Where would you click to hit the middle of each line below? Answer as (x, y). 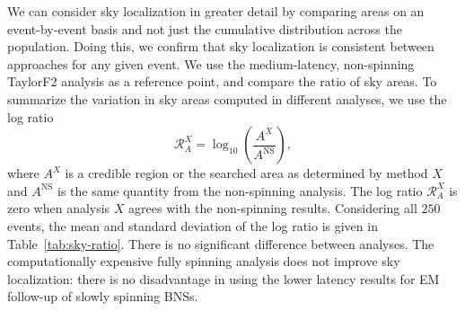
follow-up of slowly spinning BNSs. (103, 296)
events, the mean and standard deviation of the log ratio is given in (193, 225)
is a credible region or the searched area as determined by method (246, 173)
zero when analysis (59, 208)
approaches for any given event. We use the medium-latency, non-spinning (211, 63)
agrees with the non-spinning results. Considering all (273, 208)
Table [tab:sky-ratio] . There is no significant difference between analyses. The (221, 243)
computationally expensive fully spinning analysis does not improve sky (204, 261)
